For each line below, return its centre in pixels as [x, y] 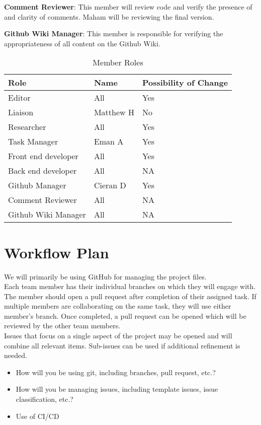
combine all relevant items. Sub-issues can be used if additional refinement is [122, 345]
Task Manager [33, 141]
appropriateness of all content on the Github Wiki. [82, 43]
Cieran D [110, 185]
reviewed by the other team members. [62, 326]
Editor [19, 98]
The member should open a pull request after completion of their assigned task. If [130, 296]
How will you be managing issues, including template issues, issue [117, 389]
